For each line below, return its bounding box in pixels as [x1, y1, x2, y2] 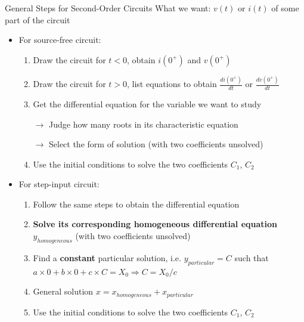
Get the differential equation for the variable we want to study [33, 97, 262, 110]
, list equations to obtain [127, 78, 217, 90]
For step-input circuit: [18, 178, 100, 190]
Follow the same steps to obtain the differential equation [33, 197, 240, 210]
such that [234, 251, 269, 264]
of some [271, 2, 299, 14]
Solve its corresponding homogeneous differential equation [33, 218, 278, 230]
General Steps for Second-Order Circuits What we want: [5, 2, 211, 14]
